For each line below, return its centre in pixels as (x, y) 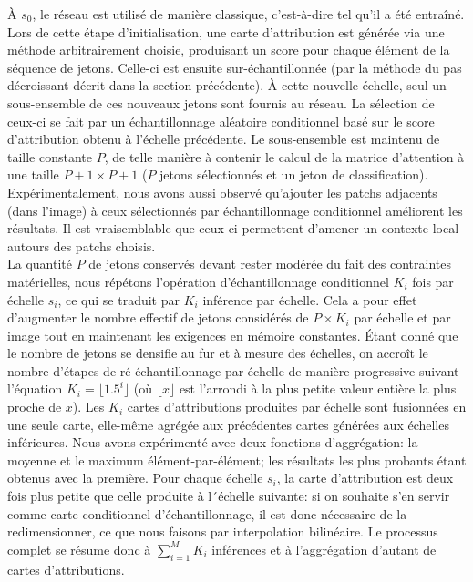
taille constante (50, 156)
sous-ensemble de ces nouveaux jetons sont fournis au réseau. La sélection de (221, 102)
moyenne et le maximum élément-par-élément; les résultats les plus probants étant (237, 459)
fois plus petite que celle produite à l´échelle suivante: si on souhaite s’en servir (229, 496)
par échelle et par (402, 317)
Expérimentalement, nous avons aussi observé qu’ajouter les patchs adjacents (222, 192)
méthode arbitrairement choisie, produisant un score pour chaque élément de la (229, 50)
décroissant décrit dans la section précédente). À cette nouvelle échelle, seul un (227, 85)
